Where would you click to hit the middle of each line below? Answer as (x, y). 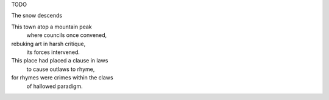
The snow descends (37, 16)
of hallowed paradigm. (55, 86)
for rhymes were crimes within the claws (62, 78)
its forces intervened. (53, 52)
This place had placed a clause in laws (60, 61)
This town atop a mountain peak (52, 27)
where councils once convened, (67, 35)
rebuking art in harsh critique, (48, 44)
